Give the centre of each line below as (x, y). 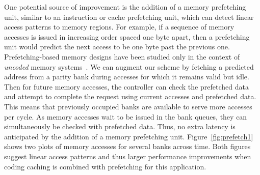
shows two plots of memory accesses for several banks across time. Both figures (127, 146)
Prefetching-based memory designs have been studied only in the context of (122, 56)
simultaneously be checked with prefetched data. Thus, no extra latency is (120, 126)
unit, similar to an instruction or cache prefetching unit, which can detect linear (129, 17)
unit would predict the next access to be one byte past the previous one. (117, 47)
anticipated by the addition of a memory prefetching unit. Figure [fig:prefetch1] (129, 136)
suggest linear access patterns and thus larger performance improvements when (128, 156)
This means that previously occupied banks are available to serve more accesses (128, 106)
